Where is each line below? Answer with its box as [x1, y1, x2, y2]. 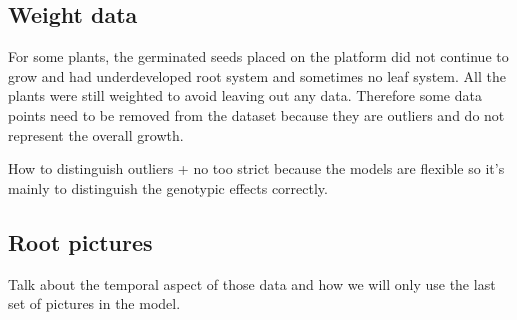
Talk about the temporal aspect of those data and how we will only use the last [8, 273, 496, 294]
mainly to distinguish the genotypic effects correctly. [8, 177, 328, 198]
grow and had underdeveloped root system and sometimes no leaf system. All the [8, 65, 506, 86]
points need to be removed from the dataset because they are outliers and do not [8, 104, 505, 125]
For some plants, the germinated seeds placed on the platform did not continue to [8, 46, 509, 67]
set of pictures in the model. [8, 293, 181, 314]
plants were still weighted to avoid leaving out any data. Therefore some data [8, 85, 482, 106]
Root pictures [8, 226, 153, 257]
